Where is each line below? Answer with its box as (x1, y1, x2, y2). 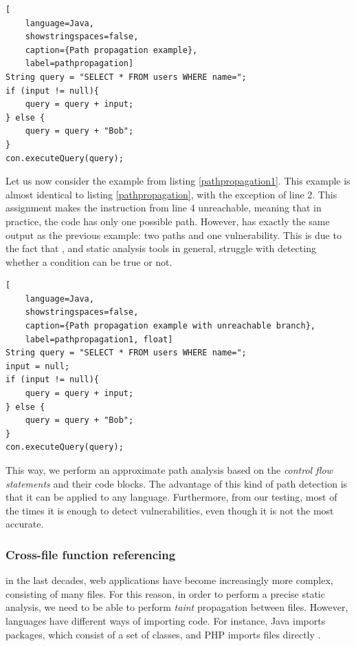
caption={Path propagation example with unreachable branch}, (25, 321, 316, 331)
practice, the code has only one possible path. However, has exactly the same (5, 213, 330, 228)
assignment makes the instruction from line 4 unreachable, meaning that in (5, 200, 322, 215)
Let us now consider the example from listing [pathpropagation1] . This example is (5, 174, 351, 188)
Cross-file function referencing (5, 545, 176, 563)
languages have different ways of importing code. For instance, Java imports (5, 613, 326, 627)
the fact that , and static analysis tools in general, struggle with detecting (5, 241, 316, 256)
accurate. (5, 517, 44, 531)
